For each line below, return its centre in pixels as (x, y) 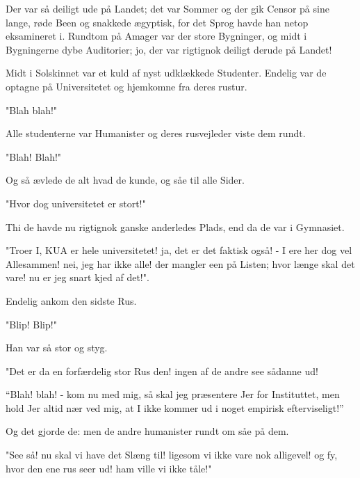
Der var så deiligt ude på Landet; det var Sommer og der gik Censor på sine (167, 8)
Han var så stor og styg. (57, 348)
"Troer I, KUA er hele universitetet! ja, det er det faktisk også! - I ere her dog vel (179, 250)
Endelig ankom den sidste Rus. (71, 300)
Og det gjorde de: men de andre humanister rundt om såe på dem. (147, 431)
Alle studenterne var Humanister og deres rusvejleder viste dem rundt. (156, 133)
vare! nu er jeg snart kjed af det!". (77, 277)
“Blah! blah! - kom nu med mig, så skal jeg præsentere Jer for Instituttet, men (173, 394)
